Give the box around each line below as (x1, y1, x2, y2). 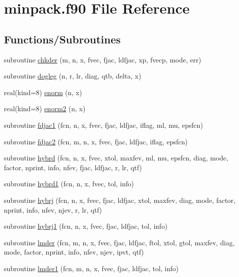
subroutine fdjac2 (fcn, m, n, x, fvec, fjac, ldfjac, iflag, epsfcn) (4, 136, 188, 146)
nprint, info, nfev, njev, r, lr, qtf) (4, 204, 102, 215)
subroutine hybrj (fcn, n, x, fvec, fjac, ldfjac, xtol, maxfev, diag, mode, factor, (4, 195, 236, 205)
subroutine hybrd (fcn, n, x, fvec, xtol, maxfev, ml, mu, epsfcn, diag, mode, (4, 153, 228, 163)
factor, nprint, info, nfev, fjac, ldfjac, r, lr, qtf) (4, 162, 142, 172)
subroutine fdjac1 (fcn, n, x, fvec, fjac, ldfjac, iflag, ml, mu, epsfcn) (4, 119, 203, 130)
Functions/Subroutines (4, 31, 121, 46)
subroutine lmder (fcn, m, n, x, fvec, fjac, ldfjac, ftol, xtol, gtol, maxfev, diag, (4, 237, 235, 247)
